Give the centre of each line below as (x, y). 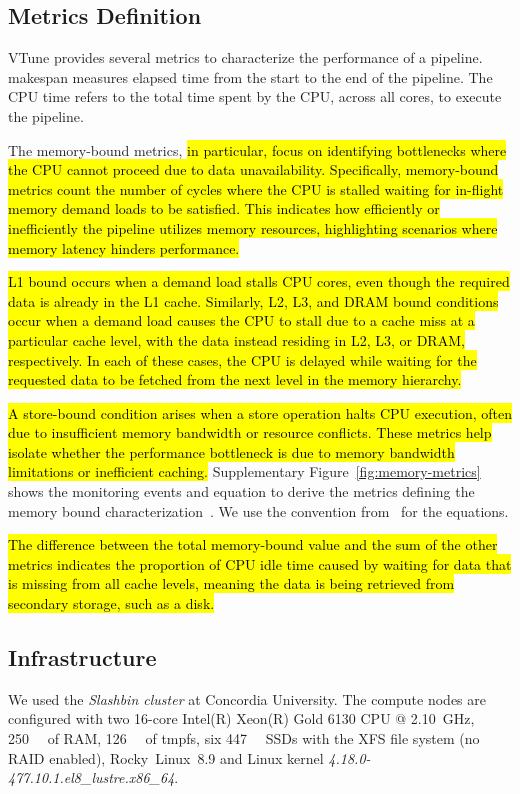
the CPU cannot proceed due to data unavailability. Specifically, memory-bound (253, 169)
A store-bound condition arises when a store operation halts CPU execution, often (260, 412)
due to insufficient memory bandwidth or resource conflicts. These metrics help (250, 432)
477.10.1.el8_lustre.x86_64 (91, 777)
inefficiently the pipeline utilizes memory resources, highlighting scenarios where (253, 227)
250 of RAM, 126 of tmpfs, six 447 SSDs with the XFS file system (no (244, 738)
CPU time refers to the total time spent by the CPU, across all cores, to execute (255, 96)
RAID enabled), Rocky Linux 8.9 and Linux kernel (166, 757)
